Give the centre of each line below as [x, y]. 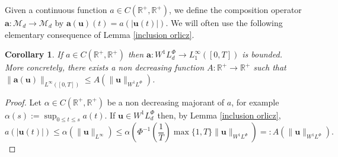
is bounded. [262, 54]
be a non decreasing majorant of [166, 102]
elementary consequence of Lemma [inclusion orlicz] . [100, 34]
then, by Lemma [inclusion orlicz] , [219, 115]
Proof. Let [23, 102]
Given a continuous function [56, 9]
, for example [255, 102]
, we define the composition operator [235, 9]
